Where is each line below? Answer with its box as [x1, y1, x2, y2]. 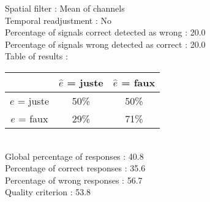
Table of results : [5, 50, 68, 62]
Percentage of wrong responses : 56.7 [5, 173, 143, 186]
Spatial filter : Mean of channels [5, 2, 125, 14]
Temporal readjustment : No [5, 13, 111, 26]
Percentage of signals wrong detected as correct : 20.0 [5, 37, 206, 50]
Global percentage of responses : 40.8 [5, 149, 144, 162]
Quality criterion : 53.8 [5, 185, 91, 198]
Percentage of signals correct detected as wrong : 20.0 [5, 26, 206, 39]
